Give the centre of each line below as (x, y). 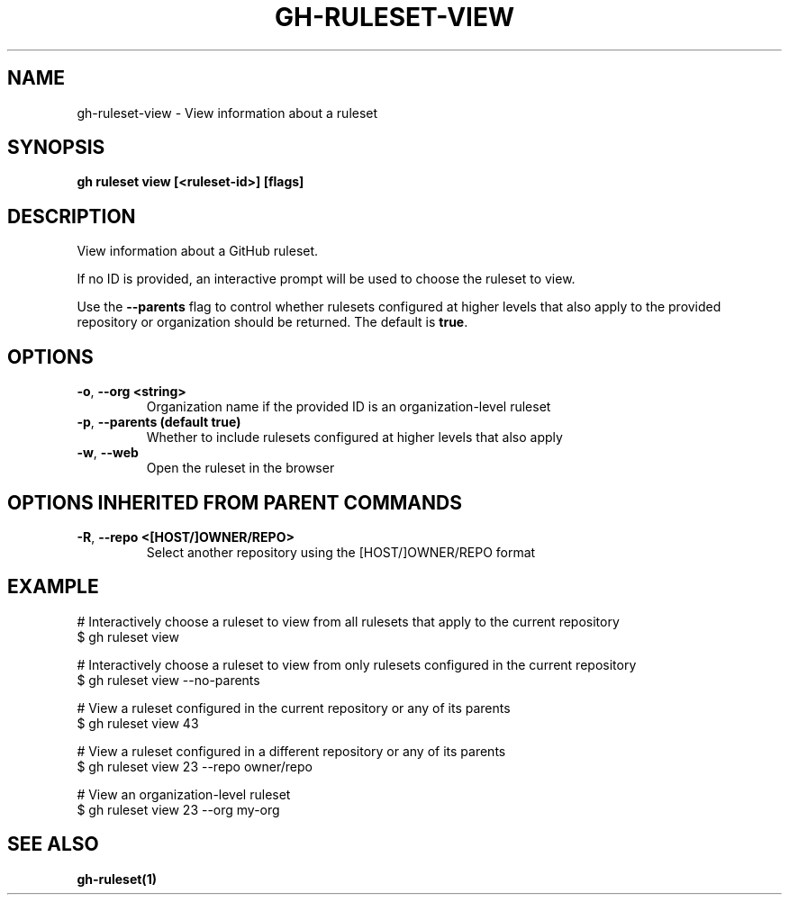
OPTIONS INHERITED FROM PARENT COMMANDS (235, 502)
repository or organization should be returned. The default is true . (272, 322)
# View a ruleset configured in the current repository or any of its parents (294, 708)
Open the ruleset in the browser (240, 468)
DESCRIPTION (72, 216)
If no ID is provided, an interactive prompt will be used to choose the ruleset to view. (326, 279)
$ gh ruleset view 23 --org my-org (178, 809)
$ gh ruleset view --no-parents (168, 680)
